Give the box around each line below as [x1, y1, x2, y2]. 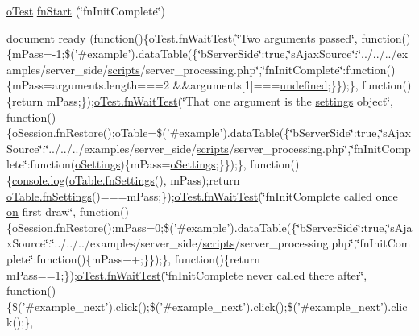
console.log [12, 171, 65, 188]
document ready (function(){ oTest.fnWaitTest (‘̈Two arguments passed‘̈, [6, 29, 358, 46]
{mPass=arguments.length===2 [6, 77, 169, 93]
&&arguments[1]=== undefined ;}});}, [172, 77, 359, 93]
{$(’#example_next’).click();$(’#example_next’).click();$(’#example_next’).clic [6, 297, 408, 314]
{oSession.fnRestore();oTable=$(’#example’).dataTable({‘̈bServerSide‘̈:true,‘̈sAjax [6, 124, 412, 141]
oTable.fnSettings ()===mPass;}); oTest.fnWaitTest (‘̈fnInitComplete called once [6, 187, 398, 204]
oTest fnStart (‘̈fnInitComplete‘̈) [6, 2, 165, 19]
